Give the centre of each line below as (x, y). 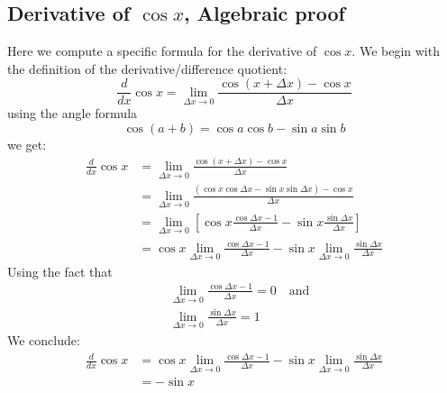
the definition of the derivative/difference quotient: (147, 68)
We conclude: (44, 339)
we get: (27, 145)
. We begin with (396, 51)
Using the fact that (60, 271)
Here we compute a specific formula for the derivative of (162, 51)
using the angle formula (73, 113)
